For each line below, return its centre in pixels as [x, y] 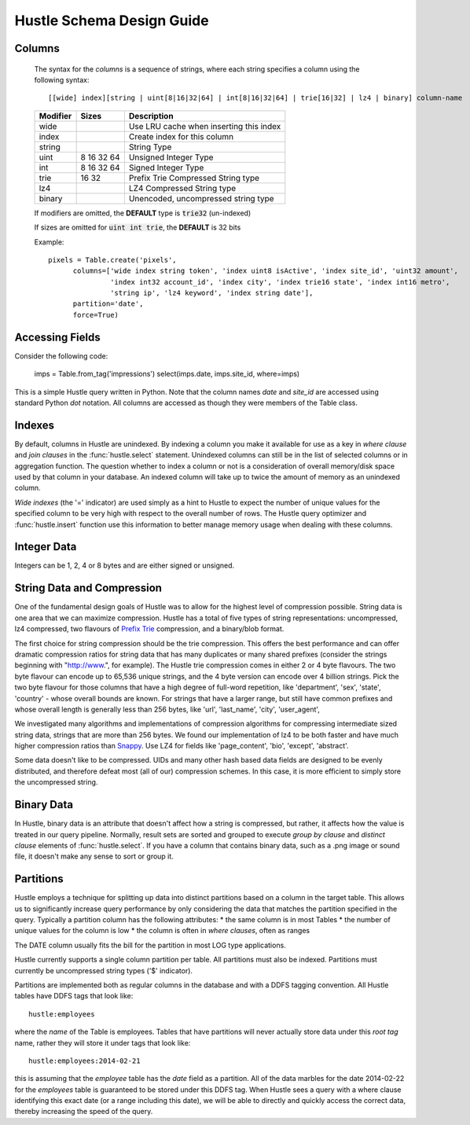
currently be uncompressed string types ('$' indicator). [103, 970]
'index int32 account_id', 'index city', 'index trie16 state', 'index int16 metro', [280, 282]
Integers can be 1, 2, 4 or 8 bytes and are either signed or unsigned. [125, 565]
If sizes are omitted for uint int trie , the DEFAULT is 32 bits [138, 227]
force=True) [96, 315]
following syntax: [62, 79]
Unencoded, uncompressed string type [201, 198]
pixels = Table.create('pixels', [112, 260]
